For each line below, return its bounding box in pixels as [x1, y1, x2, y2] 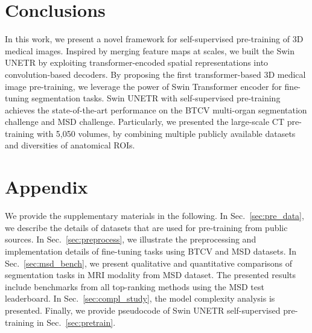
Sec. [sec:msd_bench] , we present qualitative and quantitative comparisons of [5, 256, 293, 269]
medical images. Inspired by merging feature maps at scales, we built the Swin [5, 44, 294, 57]
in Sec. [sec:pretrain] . [36, 316, 116, 328]
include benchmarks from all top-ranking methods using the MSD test [5, 280, 264, 293]
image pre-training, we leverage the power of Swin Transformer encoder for [5, 80, 282, 92]
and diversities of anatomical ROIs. [5, 139, 135, 151]
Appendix [5, 174, 88, 199]
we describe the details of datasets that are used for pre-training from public [5, 221, 288, 233]
